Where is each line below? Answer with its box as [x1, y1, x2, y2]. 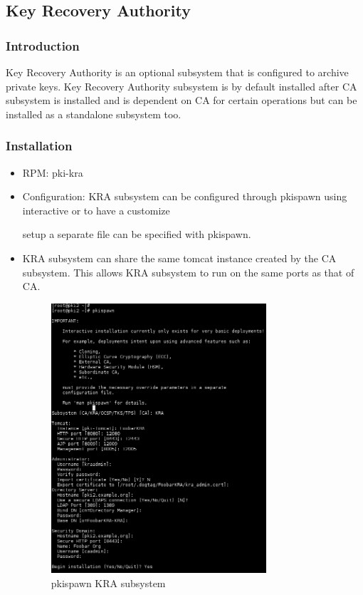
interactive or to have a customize [22, 202, 170, 217]
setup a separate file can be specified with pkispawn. [22, 227, 251, 242]
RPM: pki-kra [22, 165, 83, 180]
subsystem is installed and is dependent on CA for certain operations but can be [6, 93, 357, 108]
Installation [6, 137, 73, 155]
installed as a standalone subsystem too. [6, 106, 181, 121]
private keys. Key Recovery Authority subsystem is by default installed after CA [6, 78, 357, 93]
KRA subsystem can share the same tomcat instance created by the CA [22, 250, 337, 265]
